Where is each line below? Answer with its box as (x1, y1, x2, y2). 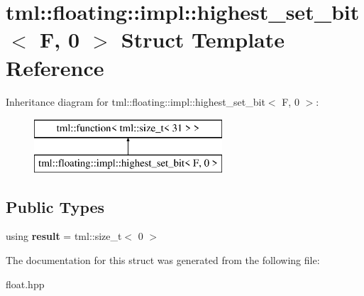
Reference (6, 53, 104, 82)
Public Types (6, 195, 105, 217)
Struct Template (121, 25, 285, 54)
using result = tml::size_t (6, 229, 122, 243)
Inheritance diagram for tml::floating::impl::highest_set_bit (6, 94, 265, 109)
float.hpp (6, 276, 45, 291)
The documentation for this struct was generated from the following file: (6, 253, 320, 268)
